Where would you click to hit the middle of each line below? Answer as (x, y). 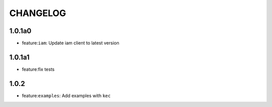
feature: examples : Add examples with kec (66, 95)
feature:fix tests (38, 69)
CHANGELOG (38, 13)
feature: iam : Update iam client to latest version (71, 43)
